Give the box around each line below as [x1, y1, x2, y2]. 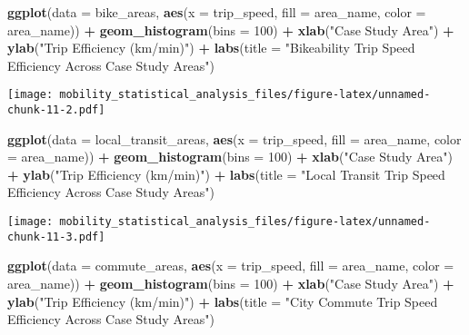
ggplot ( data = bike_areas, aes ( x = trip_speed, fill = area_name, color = [7, 3, 426, 21]
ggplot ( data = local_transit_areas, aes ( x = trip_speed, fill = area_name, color [7, 129, 462, 148]
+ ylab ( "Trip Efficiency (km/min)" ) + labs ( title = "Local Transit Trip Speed [7, 164, 445, 183]
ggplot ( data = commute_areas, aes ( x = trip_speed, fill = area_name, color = [7, 256, 454, 275]
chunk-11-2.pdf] [7, 103, 105, 117]
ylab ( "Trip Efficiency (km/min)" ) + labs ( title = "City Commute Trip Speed [7, 291, 438, 310]
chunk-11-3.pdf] [7, 230, 105, 243]
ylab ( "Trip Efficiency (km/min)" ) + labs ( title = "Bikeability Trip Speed [7, 38, 415, 57]
